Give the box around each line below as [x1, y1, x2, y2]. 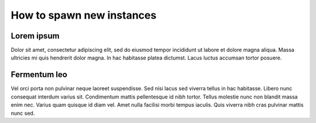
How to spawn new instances [11, 9, 157, 22]
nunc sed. [11, 110, 35, 117]
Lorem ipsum [11, 31, 60, 41]
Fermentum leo [11, 70, 67, 80]
